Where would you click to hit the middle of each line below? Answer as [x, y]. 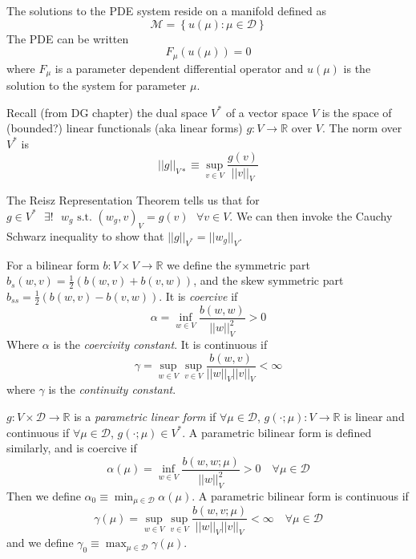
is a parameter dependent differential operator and [179, 68]
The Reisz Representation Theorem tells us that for [133, 200]
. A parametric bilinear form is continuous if [300, 496]
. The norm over [362, 128]
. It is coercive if [198, 296]
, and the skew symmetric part [269, 280]
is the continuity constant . [112, 389]
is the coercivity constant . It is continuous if [160, 344]
